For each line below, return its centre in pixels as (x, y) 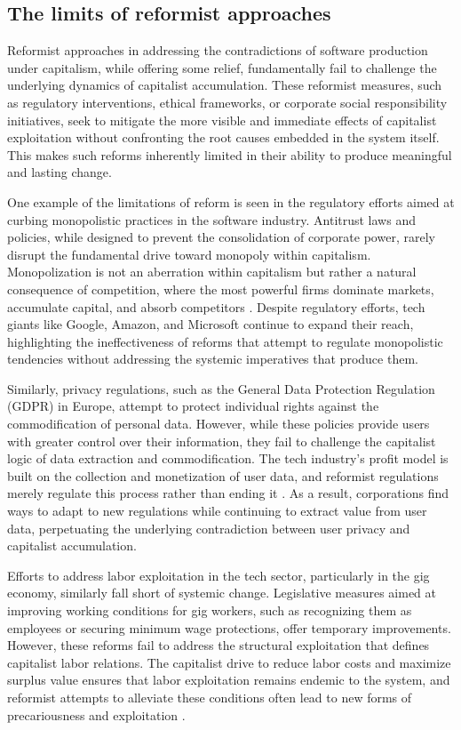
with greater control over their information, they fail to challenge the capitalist (222, 441)
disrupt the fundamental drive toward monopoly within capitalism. (189, 254)
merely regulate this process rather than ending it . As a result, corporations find (228, 493)
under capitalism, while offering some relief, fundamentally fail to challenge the (222, 67)
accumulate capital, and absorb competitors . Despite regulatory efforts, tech (216, 306)
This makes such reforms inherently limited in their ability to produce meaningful (230, 154)
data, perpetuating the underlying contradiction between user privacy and (209, 528)
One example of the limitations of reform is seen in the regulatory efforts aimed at (231, 201)
